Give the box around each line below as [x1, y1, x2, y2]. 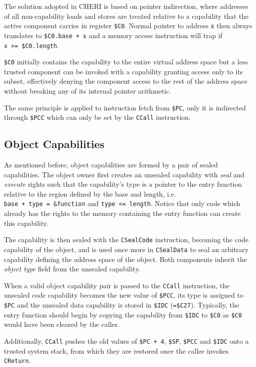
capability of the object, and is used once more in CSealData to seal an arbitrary [4, 244, 249, 254]
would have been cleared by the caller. [4, 319, 120, 329]
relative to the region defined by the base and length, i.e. [4, 188, 176, 199]
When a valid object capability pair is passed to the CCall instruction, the [4, 280, 230, 290]
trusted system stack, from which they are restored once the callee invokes [4, 345, 229, 356]
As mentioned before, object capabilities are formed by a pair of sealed [4, 159, 218, 170]
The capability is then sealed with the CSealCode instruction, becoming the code [4, 234, 249, 245]
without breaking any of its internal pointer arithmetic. [4, 86, 171, 96]
